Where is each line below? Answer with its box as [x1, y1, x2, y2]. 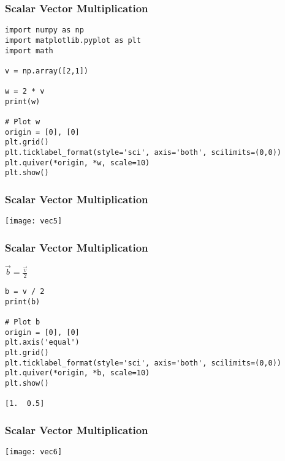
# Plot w [5, 118, 40, 127]
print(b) [5, 297, 40, 306]
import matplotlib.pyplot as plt [5, 36, 141, 45]
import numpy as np [5, 26, 84, 35]
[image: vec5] [5, 217, 63, 226]
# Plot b [5, 318, 40, 327]
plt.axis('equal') [5, 338, 80, 347]
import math [5, 46, 53, 55]
